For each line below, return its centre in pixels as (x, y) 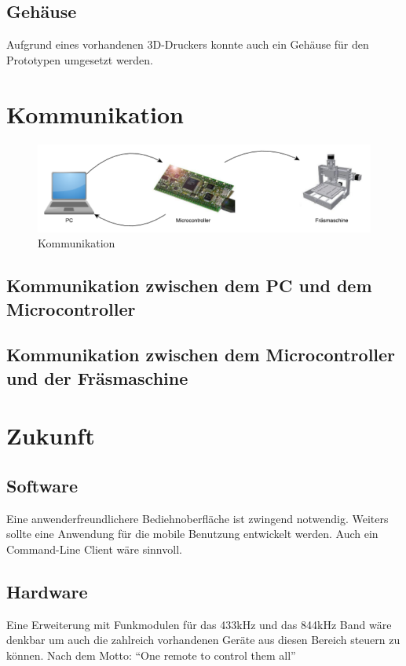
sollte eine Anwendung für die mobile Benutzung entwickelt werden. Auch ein (192, 534)
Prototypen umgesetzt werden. (80, 59)
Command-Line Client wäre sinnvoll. (94, 549)
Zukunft (51, 435)
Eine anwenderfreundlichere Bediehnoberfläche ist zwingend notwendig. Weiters (198, 518)
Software (42, 486)
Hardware (47, 591)
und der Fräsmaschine (97, 377)
